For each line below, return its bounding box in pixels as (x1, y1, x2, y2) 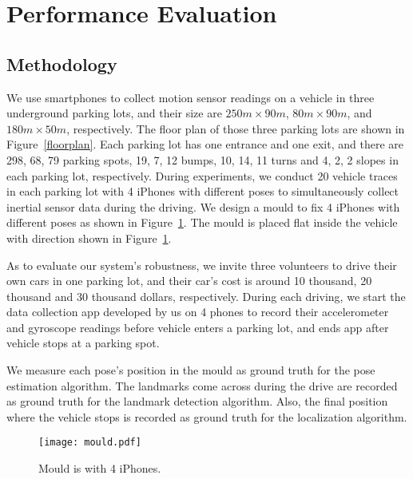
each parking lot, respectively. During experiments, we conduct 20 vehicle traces (6, 167, 398, 184)
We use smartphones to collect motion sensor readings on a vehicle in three (6, 89, 375, 105)
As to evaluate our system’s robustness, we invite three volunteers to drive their (6, 256, 397, 273)
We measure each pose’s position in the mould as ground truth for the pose (6, 362, 375, 378)
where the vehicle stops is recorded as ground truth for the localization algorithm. (6, 408, 407, 425)
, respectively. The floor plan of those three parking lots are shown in (66, 120, 405, 137)
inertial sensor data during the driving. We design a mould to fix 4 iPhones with (6, 198, 400, 215)
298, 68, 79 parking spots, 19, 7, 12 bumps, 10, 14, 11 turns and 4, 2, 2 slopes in (6, 151, 399, 168)
